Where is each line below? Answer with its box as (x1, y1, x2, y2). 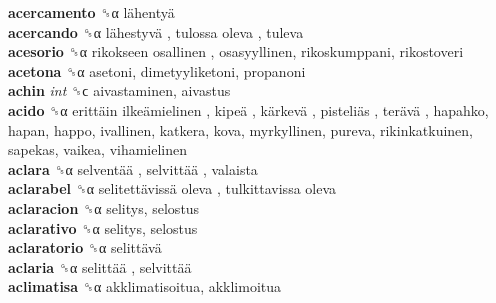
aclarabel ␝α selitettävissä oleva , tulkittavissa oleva (8, 178, 337, 199)
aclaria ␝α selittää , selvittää (8, 256, 192, 277)
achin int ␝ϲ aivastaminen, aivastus (8, 80, 231, 101)
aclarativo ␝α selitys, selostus (8, 217, 198, 238)
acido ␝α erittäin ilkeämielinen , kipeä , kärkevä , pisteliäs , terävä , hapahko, (8, 99, 489, 120)
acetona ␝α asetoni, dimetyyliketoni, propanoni (8, 60, 306, 81)
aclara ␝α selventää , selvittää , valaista (8, 158, 258, 179)
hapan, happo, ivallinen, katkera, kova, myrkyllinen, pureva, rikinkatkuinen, (8, 119, 473, 140)
